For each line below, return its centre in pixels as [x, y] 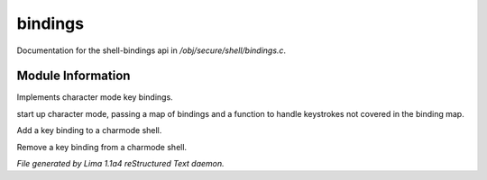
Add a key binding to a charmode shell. [89, 130]
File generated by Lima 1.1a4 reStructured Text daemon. [120, 164]
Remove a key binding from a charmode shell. [102, 147]
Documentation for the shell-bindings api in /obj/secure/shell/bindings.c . [152, 50]
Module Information [74, 76]
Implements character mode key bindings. [95, 97]
